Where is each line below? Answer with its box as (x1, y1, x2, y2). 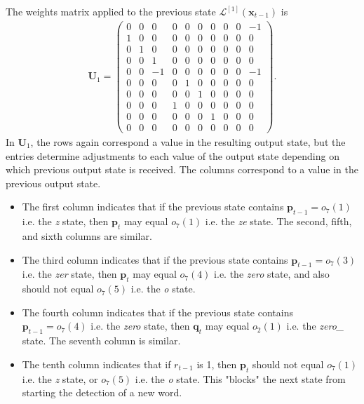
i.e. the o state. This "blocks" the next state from (135, 371, 346, 386)
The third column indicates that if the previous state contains (22, 252, 288, 267)
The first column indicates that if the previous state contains (22, 199, 284, 214)
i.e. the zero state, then (90, 318, 190, 333)
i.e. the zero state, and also (214, 267, 330, 281)
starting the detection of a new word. (22, 385, 182, 400)
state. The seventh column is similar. (22, 333, 181, 348)
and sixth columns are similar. (22, 228, 152, 243)
